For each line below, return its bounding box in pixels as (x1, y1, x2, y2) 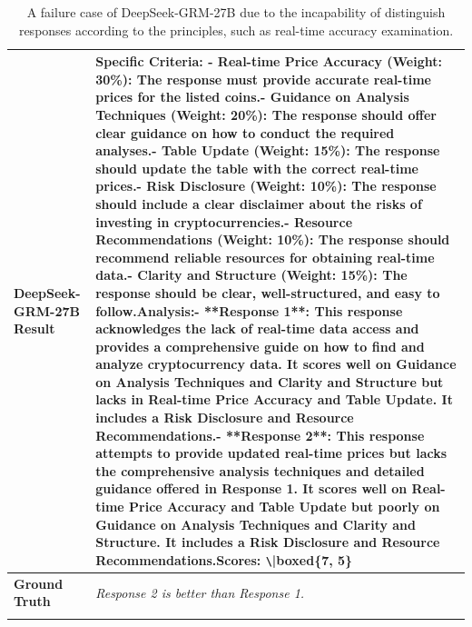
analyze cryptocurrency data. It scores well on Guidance (95, 354, 457, 373)
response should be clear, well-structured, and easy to (95, 283, 440, 302)
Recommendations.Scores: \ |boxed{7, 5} (95, 550, 353, 569)
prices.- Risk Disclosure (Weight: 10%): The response (95, 176, 437, 195)
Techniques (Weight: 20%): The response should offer (95, 104, 437, 124)
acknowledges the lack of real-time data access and (95, 319, 419, 338)
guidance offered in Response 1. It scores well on (95, 479, 408, 498)
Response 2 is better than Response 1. (95, 582, 305, 602)
